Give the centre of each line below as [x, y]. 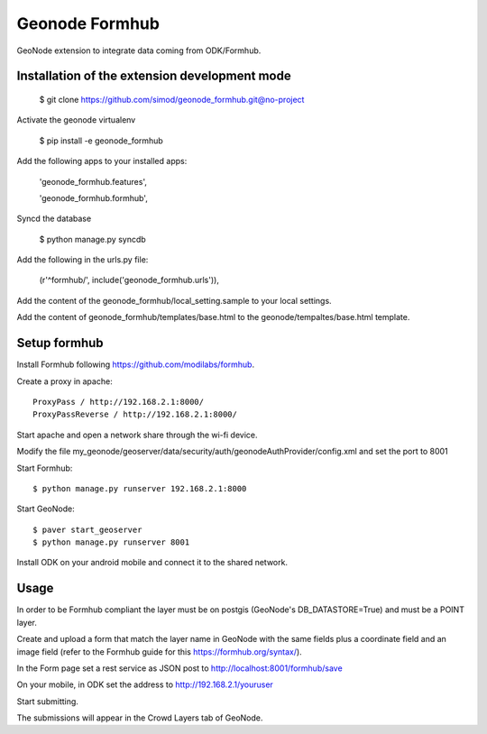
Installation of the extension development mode [154, 76]
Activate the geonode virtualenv [76, 120]
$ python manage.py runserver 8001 [111, 542]
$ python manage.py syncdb [92, 239]
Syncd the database [54, 219]
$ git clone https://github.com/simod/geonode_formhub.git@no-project [172, 99]
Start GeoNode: [46, 509]
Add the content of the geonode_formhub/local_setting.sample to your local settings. [175, 300]
